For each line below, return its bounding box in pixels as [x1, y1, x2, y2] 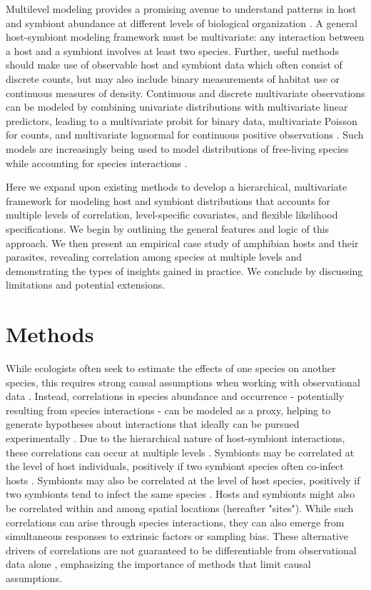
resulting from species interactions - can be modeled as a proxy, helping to [6, 402, 331, 417]
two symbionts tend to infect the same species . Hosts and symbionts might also [6, 486, 355, 501]
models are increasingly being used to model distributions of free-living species [6, 141, 349, 156]
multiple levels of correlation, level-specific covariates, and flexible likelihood [6, 207, 338, 222]
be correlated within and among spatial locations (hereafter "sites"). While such [6, 500, 354, 515]
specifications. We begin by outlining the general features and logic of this [6, 221, 330, 236]
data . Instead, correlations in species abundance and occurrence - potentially [6, 389, 345, 404]
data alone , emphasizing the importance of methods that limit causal [6, 556, 311, 571]
